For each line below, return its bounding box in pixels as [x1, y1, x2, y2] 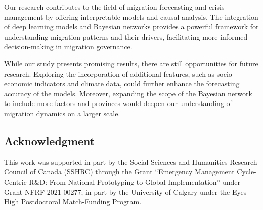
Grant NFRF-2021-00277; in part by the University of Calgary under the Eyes [4, 186, 247, 197]
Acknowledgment [4, 132, 95, 148]
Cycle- [237, 166, 256, 177]
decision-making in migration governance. [4, 41, 133, 52]
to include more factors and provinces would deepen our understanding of [4, 98, 232, 109]
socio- [216, 68, 235, 79]
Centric [4, 176, 27, 187]
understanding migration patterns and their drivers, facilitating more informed [4, 31, 248, 42]
